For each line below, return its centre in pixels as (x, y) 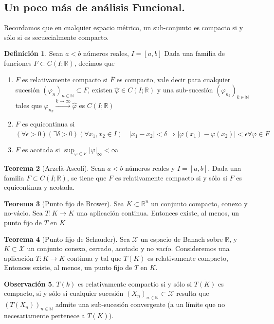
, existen (100, 90)
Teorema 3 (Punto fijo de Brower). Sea (64, 203)
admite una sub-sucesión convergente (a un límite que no (140, 304)
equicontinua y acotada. (39, 187)
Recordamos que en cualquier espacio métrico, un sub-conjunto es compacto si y (124, 27)
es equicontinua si (48, 123)
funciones (18, 63)
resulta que (193, 293)
